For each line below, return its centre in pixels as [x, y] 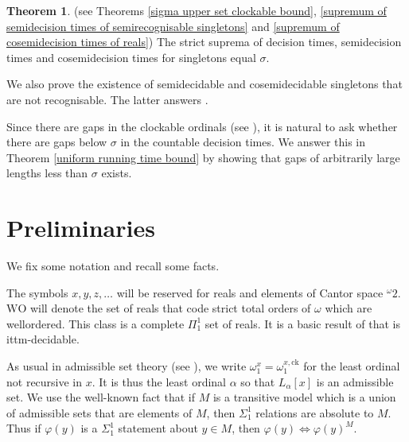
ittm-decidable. [43, 339]
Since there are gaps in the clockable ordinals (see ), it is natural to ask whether [202, 126]
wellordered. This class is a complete [95, 323]
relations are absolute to [315, 412]
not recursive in [45, 381]
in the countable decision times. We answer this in [243, 142]
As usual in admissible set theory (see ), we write [127, 366]
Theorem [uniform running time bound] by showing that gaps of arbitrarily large [203, 157]
